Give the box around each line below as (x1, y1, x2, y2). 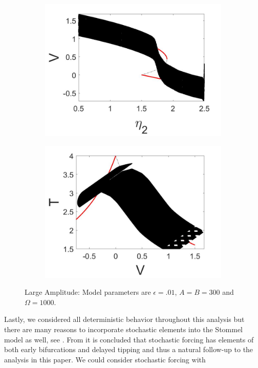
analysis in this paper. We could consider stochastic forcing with (4, 354, 206, 364)
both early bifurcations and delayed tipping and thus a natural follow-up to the (4, 344, 253, 355)
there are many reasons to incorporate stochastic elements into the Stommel (4, 323, 243, 334)
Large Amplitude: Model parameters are (25, 287, 151, 297)
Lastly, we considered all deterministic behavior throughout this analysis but (4, 314, 245, 324)
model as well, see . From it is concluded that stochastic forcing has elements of (4, 334, 254, 344)
